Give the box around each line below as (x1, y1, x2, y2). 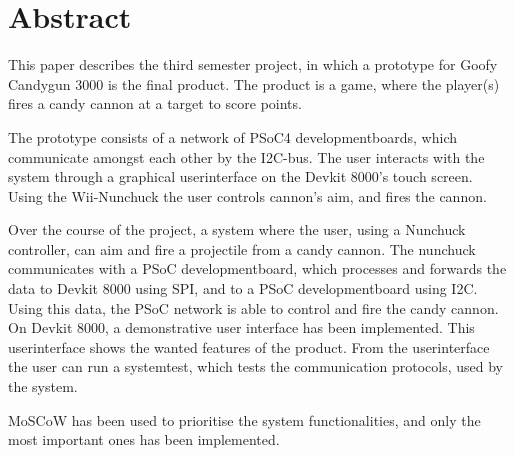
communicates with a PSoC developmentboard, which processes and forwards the (8, 258, 507, 279)
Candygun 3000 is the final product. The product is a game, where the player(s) (8, 73, 500, 94)
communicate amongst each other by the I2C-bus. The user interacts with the (8, 146, 485, 167)
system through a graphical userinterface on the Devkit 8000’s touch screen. (8, 166, 473, 187)
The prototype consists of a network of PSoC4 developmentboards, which (8, 126, 458, 147)
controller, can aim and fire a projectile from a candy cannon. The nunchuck (8, 238, 476, 259)
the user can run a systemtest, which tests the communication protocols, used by (8, 356, 503, 377)
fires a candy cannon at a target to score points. (8, 93, 302, 114)
